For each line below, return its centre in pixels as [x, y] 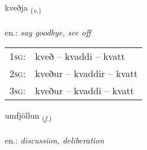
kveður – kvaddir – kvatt [87, 74]
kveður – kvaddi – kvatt [84, 91]
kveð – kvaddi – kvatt [80, 56]
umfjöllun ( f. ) [28, 116]
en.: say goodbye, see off [48, 32]
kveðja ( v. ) [23, 8]
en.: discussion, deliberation [55, 140]
